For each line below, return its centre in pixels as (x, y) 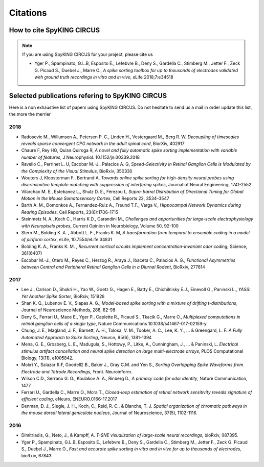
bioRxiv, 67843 (36, 456)
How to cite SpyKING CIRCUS (55, 30)
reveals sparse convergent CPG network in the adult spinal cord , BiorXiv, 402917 (103, 143)
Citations (28, 13)
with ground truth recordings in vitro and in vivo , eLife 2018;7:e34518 (104, 77)
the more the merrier (30, 114)
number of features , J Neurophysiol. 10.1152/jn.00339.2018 (81, 157)
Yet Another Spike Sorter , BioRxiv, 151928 (63, 296)
